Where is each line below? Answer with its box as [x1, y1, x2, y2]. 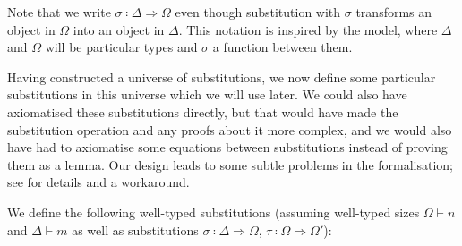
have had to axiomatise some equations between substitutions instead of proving [7, 138, 448, 157]
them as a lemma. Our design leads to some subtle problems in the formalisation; [7, 155, 454, 174]
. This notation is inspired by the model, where [178, 20, 438, 38]
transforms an [355, 3, 432, 21]
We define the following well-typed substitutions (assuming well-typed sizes [7, 202, 420, 221]
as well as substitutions [72, 220, 199, 239]
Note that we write [7, 3, 111, 21]
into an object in [73, 20, 165, 38]
